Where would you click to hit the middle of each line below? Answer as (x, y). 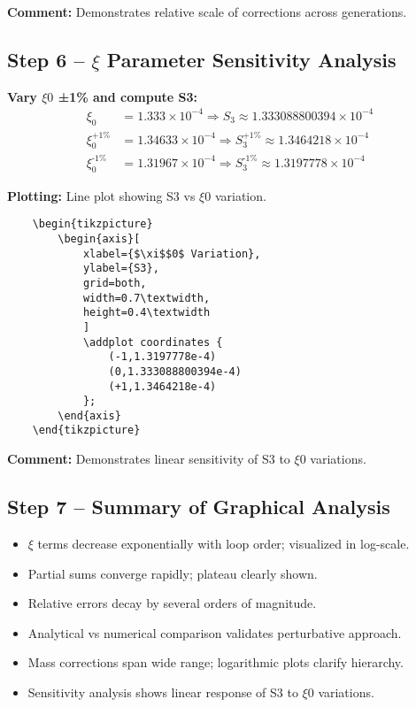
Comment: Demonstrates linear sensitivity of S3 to (149, 459)
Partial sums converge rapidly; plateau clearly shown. (173, 573)
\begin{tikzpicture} (92, 224)
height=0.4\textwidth (146, 313)
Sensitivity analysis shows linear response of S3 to (163, 692)
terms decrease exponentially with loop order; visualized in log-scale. (223, 543)
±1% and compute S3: (128, 96)
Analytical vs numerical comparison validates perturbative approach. (215, 632)
